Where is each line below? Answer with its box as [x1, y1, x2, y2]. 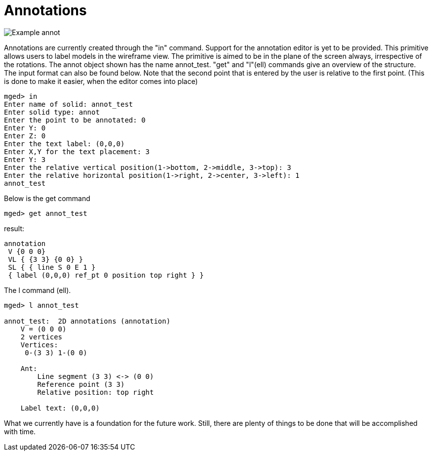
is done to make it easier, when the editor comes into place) [4, 77, 198, 85]
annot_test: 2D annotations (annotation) [4, 317, 171, 325]
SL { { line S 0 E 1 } [8, 263, 96, 271]
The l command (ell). [4, 286, 71, 294]
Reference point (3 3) [37, 380, 125, 388]
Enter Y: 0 [4, 124, 46, 132]
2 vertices [20, 332, 63, 341]
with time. [4, 427, 36, 436]
